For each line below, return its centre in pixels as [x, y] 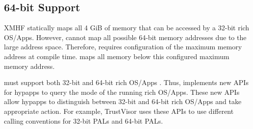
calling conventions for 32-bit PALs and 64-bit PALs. [84, 120]
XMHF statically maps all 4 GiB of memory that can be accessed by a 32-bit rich [127, 28]
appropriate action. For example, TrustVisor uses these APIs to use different [119, 111]
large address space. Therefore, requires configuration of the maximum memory [123, 47]
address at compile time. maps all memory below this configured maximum [117, 56]
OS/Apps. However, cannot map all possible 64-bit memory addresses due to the [125, 37]
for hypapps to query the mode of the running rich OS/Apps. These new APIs [122, 92]
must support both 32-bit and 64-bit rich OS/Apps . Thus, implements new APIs [126, 82]
